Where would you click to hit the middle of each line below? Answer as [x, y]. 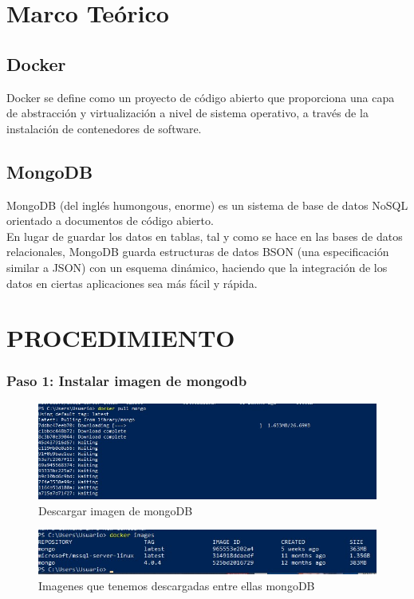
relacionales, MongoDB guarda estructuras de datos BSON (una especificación [198, 252]
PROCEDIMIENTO [121, 338]
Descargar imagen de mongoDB [116, 510]
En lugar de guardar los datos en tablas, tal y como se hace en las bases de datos [205, 236]
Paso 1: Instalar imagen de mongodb [127, 381]
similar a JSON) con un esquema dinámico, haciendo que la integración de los [197, 267]
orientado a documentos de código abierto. [110, 221]
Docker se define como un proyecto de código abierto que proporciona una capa [201, 97]
